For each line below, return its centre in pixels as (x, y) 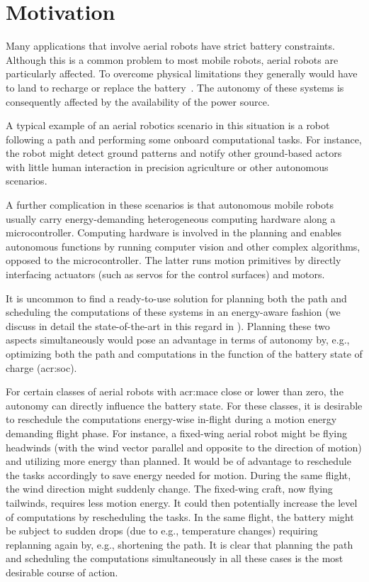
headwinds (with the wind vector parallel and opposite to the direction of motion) (184, 447)
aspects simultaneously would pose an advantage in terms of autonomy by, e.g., (178, 340)
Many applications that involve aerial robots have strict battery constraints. (170, 46)
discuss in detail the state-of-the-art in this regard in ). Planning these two (168, 325)
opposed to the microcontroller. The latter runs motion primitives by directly (174, 260)
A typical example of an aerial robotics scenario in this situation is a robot (168, 125)
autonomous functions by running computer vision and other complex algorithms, (183, 246)
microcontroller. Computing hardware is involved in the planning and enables (174, 232)
